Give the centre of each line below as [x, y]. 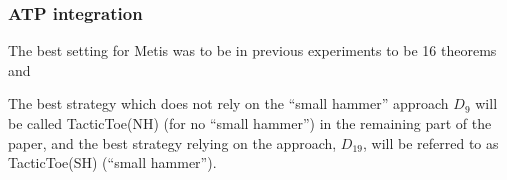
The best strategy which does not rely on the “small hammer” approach [228, 103]
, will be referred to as [431, 142]
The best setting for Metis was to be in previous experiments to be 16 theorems [252, 50]
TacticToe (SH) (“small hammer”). [112, 162]
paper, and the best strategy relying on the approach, [172, 142]
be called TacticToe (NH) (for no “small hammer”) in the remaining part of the [250, 123]
